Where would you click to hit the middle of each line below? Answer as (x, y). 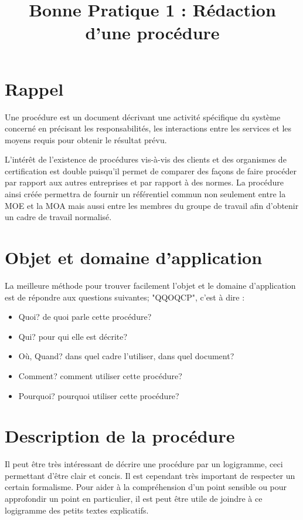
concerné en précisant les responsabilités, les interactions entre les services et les (148, 128)
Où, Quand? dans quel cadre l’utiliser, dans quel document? (126, 356)
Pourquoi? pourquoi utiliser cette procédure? (99, 395)
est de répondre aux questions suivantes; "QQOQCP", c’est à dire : (125, 297)
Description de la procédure (120, 436)
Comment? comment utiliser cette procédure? (100, 375)
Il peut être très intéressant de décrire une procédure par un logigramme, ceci (144, 464)
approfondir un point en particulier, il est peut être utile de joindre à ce (134, 499)
